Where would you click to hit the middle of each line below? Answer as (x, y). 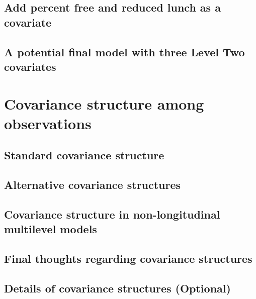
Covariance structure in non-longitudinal (112, 214)
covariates (30, 66)
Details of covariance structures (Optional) (117, 288)
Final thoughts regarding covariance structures (128, 259)
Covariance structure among (104, 103)
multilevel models (51, 229)
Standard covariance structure (84, 155)
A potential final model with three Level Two (124, 52)
